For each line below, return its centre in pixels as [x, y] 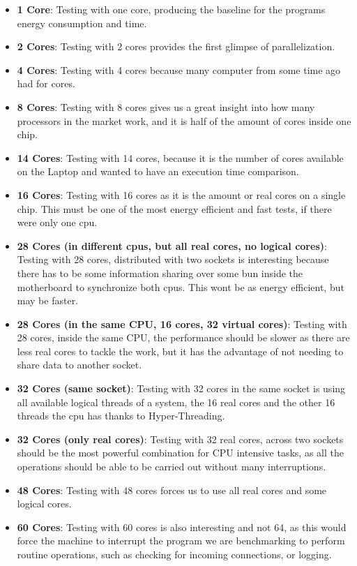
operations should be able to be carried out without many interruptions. [172, 467]
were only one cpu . [57, 222]
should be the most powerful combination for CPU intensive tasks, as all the [180, 453]
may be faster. [48, 300]
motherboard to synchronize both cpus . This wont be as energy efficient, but [181, 286]
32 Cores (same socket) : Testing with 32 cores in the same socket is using [181, 388]
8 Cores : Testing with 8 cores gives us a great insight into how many [166, 106]
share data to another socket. [79, 365]
